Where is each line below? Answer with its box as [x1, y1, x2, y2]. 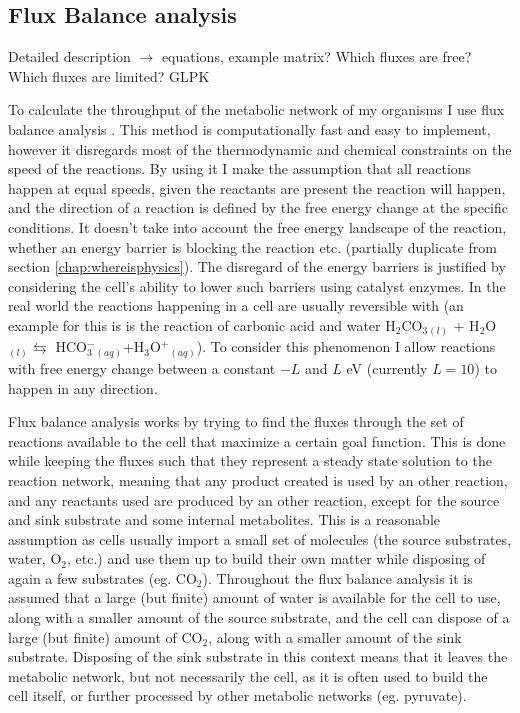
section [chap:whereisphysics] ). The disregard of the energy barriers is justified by [8, 256, 506, 277]
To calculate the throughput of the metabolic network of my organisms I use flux [8, 99, 505, 120]
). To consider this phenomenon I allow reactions [196, 336, 496, 357]
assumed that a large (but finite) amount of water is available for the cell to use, [8, 587, 501, 608]
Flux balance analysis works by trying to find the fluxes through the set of [8, 411, 464, 432]
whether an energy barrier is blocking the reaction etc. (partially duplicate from [8, 236, 497, 257]
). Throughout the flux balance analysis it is [202, 567, 473, 588]
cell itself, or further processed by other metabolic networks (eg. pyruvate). [8, 685, 467, 706]
